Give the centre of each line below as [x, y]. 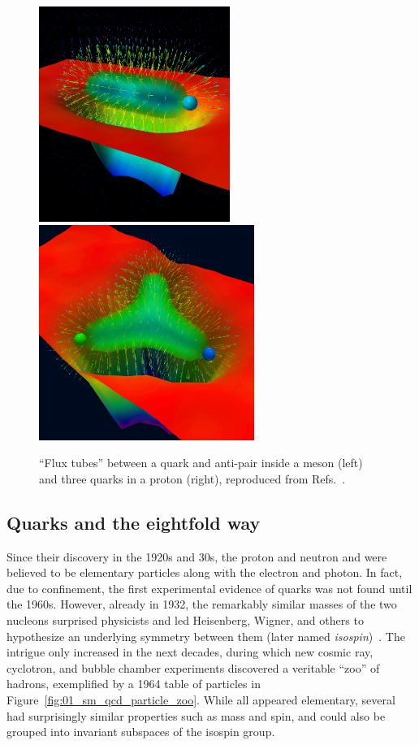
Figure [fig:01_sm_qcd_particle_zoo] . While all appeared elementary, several [201, 700]
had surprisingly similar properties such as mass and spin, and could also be [196, 715]
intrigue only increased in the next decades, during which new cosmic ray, [190, 652]
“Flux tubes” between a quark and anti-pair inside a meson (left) [201, 463]
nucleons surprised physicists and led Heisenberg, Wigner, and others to [185, 620]
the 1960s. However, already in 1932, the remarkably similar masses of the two [202, 604]
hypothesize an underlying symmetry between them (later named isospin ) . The [206, 636]
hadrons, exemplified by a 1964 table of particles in [134, 684]
